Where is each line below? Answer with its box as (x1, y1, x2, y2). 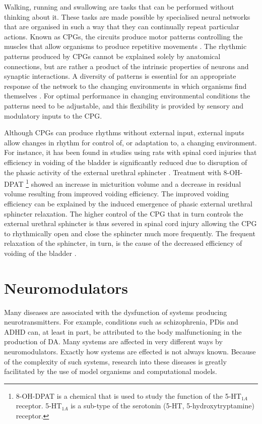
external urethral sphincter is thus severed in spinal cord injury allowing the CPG (4, 218, 257, 229)
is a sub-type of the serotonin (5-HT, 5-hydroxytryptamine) (71, 400, 254, 411)
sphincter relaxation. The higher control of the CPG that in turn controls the (4, 208, 243, 219)
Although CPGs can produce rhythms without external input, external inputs (4, 127, 244, 138)
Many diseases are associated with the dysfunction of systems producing (4, 306, 227, 317)
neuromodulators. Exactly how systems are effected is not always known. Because (4, 346, 256, 356)
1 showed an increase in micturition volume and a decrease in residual (26, 177, 241, 189)
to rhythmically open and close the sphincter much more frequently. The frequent (4, 228, 255, 238)
